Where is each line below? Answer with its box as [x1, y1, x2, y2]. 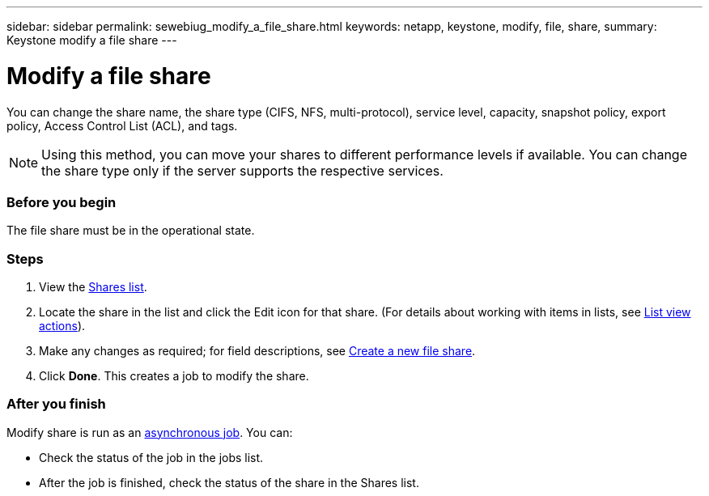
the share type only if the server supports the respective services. [41, 162, 444, 179]
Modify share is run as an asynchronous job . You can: [6, 425, 293, 439]
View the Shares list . [39, 280, 147, 294]
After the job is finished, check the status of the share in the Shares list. [39, 475, 419, 490]
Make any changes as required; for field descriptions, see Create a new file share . [39, 344, 476, 358]
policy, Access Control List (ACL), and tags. [6, 118, 238, 133]
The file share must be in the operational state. [6, 223, 255, 238]
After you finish [6, 396, 106, 413]
